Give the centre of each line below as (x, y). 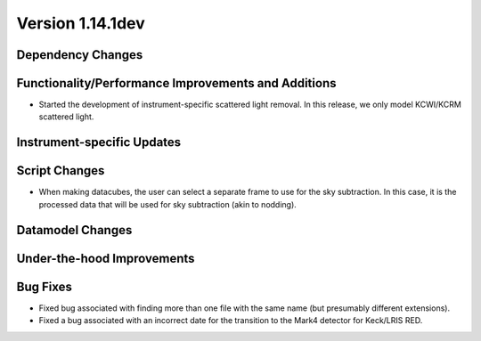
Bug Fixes (45, 286)
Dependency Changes (80, 55)
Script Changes (61, 170)
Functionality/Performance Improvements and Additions (176, 83)
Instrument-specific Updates (99, 142)
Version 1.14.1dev (81, 23)
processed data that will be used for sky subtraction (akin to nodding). (168, 204)
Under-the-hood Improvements (106, 258)
